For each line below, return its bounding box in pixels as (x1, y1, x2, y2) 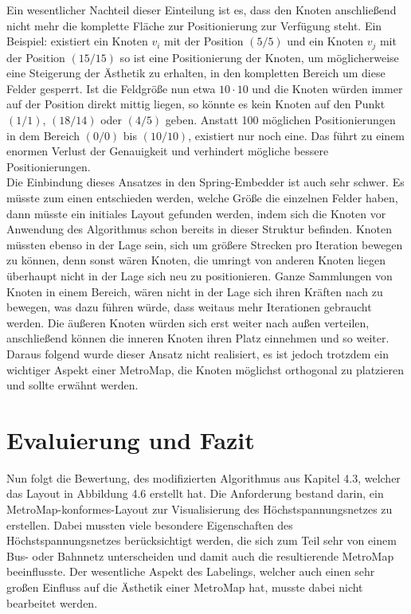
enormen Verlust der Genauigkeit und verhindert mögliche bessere (6, 143, 329, 159)
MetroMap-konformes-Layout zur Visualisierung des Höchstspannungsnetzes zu (6, 501, 393, 518)
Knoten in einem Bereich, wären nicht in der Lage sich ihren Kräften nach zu (6, 283, 383, 299)
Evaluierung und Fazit (6, 423, 255, 456)
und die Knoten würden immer (252, 80, 403, 96)
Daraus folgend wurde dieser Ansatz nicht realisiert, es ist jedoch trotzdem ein (6, 345, 389, 362)
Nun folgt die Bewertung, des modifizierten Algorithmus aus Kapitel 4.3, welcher (6, 469, 401, 486)
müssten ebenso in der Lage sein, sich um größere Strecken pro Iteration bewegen (6, 236, 403, 252)
